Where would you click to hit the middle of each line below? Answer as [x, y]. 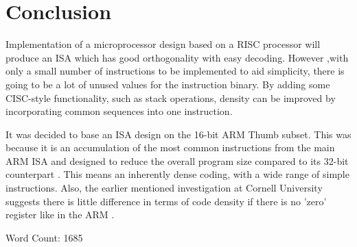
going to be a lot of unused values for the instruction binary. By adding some [168, 84]
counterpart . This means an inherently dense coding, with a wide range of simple [177, 174]
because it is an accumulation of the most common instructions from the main [170, 147]
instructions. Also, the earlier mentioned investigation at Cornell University [164, 188]
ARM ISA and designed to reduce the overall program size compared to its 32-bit [177, 160]
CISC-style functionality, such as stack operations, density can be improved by [171, 97]
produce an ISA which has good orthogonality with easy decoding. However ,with [177, 57]
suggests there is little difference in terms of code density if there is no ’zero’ [166, 201]
